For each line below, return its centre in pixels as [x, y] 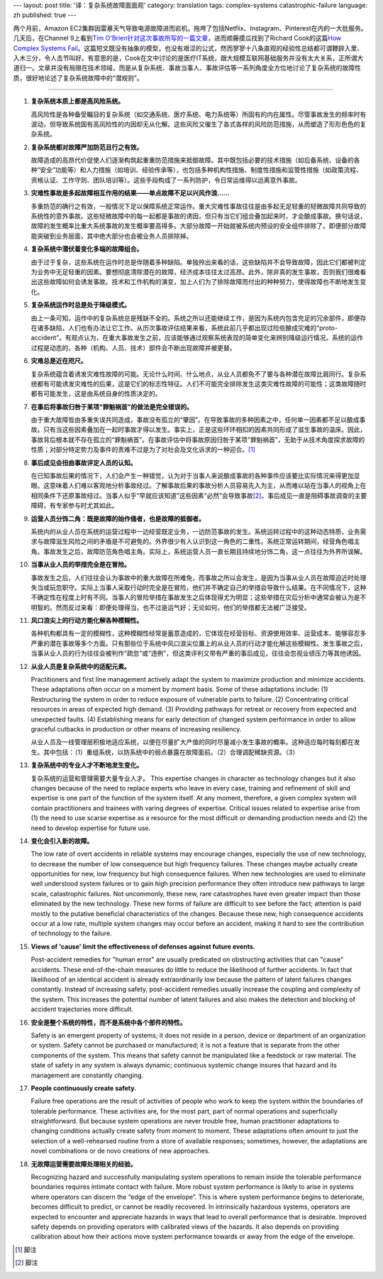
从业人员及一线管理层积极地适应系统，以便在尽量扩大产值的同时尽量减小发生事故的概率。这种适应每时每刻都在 [192, 742]
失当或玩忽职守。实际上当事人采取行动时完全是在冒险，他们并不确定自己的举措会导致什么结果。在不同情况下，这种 [199, 587]
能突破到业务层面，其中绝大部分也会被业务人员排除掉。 [112, 236]
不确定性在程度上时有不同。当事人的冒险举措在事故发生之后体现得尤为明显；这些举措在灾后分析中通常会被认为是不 [199, 597]
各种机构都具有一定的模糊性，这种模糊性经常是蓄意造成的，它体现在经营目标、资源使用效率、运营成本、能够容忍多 [199, 633]
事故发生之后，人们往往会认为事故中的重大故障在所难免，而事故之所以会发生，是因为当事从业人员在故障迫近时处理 [199, 577]
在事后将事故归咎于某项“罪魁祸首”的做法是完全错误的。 [112, 407]
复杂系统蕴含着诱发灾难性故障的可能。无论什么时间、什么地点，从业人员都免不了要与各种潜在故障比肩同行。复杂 [195, 374]
